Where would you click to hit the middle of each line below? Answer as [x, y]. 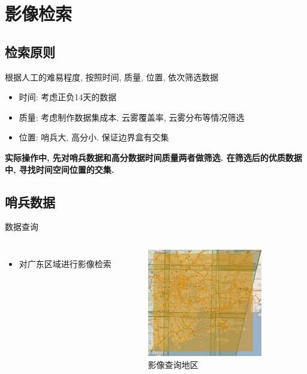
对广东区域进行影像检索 [65, 263]
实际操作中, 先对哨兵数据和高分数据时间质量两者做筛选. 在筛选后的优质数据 [153, 157]
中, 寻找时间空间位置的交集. [60, 169]
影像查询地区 [173, 364]
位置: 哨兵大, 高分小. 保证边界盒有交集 [94, 137]
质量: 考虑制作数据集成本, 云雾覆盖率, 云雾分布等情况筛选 [132, 117]
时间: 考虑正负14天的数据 [68, 97]
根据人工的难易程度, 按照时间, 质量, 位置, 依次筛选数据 [112, 77]
